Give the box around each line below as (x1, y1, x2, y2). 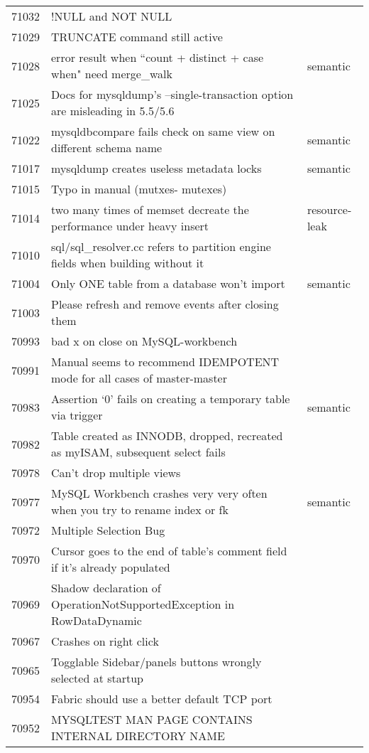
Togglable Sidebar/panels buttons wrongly (51, 653, 262, 670)
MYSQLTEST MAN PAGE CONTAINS (51, 711, 253, 727)
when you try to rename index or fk (51, 501, 228, 518)
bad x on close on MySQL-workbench (51, 333, 238, 349)
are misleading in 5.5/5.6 (51, 102, 175, 119)
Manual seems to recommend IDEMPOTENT (51, 353, 280, 370)
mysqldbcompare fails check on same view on (51, 123, 275, 139)
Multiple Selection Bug (51, 522, 165, 538)
